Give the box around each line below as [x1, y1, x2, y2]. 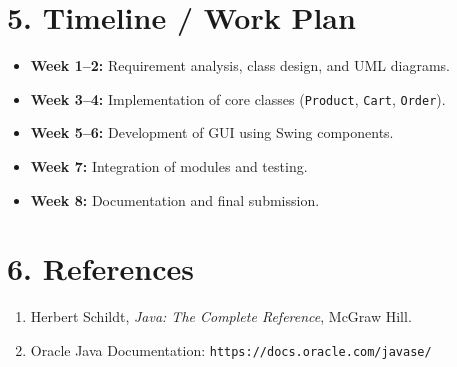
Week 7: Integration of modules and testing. [30, 155, 308, 176]
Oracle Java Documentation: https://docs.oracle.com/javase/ [30, 339, 432, 360]
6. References [7, 248, 194, 289]
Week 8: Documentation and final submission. [30, 189, 320, 210]
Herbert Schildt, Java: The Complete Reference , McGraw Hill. [30, 306, 412, 327]
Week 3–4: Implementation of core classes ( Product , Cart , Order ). [30, 88, 446, 109]
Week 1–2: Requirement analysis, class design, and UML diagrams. [30, 55, 450, 76]
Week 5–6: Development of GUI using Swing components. [30, 122, 394, 143]
